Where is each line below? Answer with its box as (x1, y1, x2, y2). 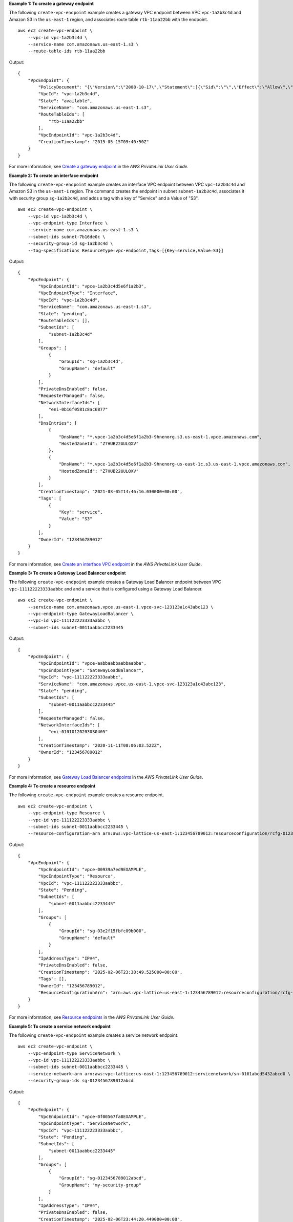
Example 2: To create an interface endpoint (9, 173, 99, 178)
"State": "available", (38, 98, 93, 104)
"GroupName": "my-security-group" (59, 1182, 142, 1188)
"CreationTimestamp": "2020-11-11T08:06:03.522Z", (38, 743, 162, 748)
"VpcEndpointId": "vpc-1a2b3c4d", (38, 132, 121, 138)
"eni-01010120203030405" (48, 729, 108, 735)
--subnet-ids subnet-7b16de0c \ (27, 234, 105, 240)
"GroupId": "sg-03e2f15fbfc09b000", (59, 928, 146, 934)
